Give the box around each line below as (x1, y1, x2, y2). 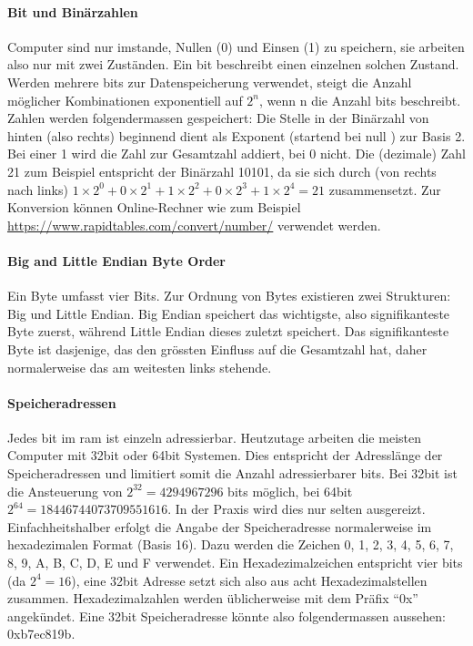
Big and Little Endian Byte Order (7, 251, 226, 270)
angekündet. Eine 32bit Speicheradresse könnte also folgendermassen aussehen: (7, 606, 446, 625)
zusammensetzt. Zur (328, 179, 441, 199)
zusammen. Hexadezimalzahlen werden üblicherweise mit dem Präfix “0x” (7, 589, 418, 608)
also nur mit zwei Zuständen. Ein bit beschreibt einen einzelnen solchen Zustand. (7, 55, 459, 74)
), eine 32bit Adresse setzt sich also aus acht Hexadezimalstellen (71, 570, 428, 590)
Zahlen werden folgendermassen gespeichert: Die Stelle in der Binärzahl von (7, 108, 429, 128)
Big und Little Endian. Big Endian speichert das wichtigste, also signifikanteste (7, 303, 450, 323)
